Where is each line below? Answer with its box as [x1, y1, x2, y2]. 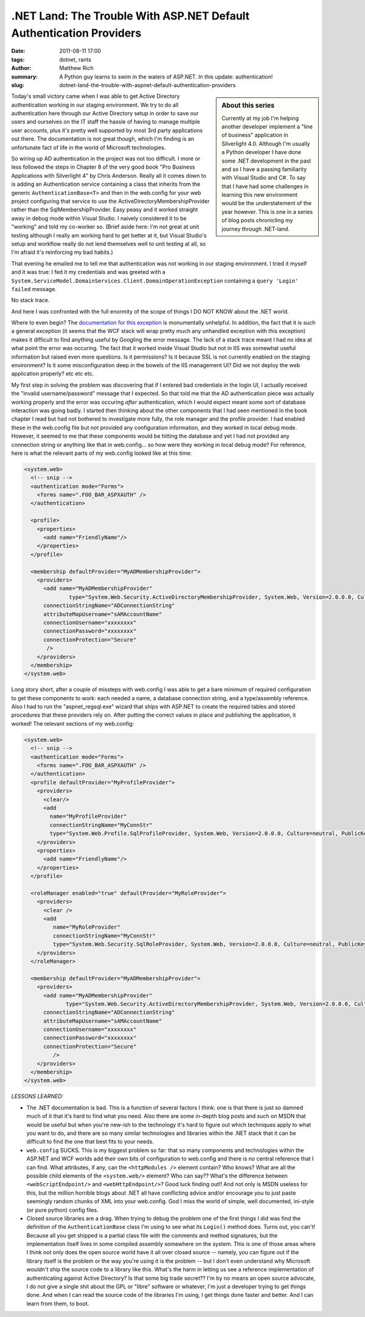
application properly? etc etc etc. [11, 370, 94, 378]
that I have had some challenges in [221, 183, 309, 190]
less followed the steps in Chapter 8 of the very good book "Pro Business [11, 163, 195, 170]
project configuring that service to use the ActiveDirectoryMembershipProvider [11, 197, 210, 205]
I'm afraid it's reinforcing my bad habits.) [11, 248, 113, 256]
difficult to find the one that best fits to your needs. [26, 1138, 155, 1145]
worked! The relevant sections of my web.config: [11, 720, 134, 727]
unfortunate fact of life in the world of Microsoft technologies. [11, 144, 166, 151]
